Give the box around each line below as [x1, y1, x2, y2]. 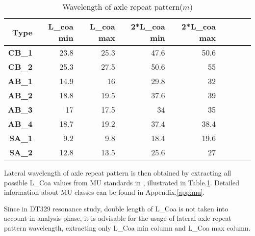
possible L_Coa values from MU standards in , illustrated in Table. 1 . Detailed [4, 177, 240, 187]
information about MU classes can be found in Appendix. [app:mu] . [4, 187, 205, 197]
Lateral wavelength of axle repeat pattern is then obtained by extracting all [4, 168, 231, 177]
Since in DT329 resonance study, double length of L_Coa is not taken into [4, 203, 229, 213]
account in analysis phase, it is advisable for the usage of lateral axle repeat [4, 213, 231, 223]
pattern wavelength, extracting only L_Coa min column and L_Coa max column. [4, 222, 251, 233]
